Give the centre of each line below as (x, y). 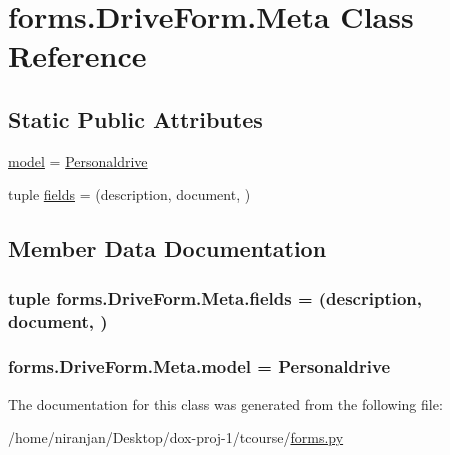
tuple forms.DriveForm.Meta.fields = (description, (215, 297)
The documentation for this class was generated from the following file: (225, 403)
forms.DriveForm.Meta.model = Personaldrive (199, 366)
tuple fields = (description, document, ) (129, 194)
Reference (77, 55)
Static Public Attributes (135, 118)
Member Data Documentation (167, 248)
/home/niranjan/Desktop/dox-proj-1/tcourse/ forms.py (176, 437)
